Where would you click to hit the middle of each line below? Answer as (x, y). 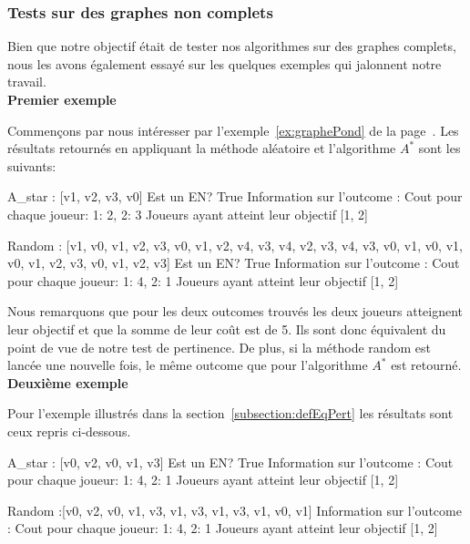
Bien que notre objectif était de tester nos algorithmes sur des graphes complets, (232, 46)
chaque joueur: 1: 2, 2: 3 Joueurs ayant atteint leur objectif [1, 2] (188, 214)
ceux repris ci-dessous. (69, 431)
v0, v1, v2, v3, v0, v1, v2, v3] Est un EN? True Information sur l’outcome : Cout (234, 263)
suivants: (32, 165)
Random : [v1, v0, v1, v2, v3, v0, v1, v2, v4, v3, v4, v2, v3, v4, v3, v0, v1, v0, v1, (235, 245)
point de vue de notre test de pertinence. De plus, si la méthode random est (219, 347)
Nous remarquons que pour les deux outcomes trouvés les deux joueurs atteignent (235, 311)
